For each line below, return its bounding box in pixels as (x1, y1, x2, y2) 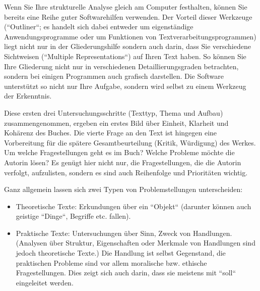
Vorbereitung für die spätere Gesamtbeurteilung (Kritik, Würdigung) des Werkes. (4, 137, 256, 148)
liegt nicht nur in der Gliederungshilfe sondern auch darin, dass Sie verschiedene (4, 41, 251, 52)
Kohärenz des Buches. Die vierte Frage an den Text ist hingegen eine (4, 127, 217, 138)
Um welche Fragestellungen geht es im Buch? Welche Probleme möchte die (4, 147, 235, 158)
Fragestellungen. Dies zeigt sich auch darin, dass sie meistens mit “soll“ (16, 267, 236, 278)
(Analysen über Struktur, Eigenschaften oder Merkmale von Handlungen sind (16, 237, 255, 248)
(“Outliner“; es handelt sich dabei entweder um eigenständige (4, 21, 193, 32)
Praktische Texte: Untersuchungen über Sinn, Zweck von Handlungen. (16, 227, 232, 238)
